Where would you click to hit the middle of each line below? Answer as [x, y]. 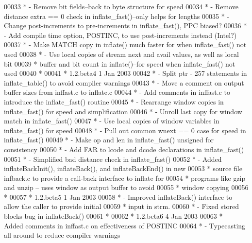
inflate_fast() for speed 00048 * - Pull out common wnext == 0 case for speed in [125, 130]
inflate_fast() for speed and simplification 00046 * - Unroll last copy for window [123, 111]
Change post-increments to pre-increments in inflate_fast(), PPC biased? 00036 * [126, 26]
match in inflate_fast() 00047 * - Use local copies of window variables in [112, 121]
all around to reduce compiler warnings [62, 235]
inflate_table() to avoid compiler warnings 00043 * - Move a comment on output [124, 82]
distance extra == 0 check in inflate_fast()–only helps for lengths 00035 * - [117, 16]
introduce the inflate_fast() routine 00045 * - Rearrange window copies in [114, 101]
